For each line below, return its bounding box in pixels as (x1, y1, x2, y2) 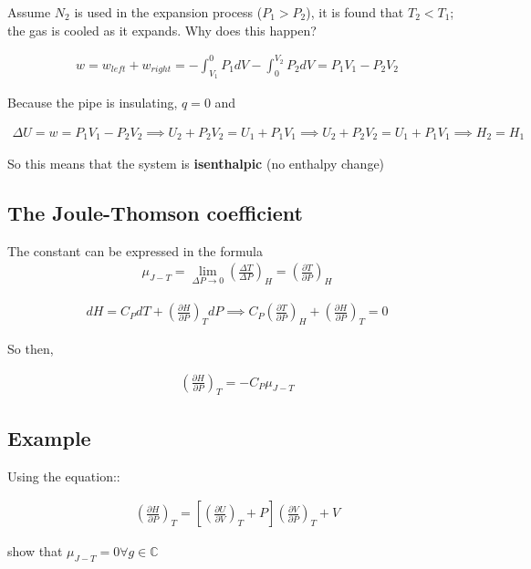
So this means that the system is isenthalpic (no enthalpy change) (7, 154, 385, 172)
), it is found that (306, 3, 404, 21)
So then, (7, 339, 54, 358)
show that (7, 542, 63, 561)
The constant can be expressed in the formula (7, 241, 263, 260)
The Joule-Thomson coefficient (7, 198, 303, 226)
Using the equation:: (7, 466, 120, 485)
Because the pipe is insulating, (7, 92, 178, 111)
